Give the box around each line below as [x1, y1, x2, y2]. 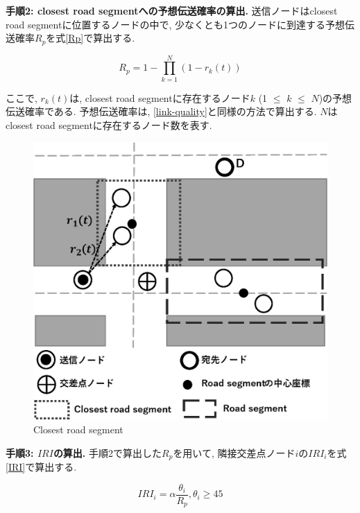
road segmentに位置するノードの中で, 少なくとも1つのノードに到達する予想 [6, 17, 345, 31]
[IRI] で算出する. [6, 460, 77, 473]
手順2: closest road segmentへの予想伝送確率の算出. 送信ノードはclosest [6, 3, 338, 17]
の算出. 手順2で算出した [53, 445, 162, 460]
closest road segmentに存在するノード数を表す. [6, 117, 212, 132]
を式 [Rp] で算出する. [46, 31, 135, 45]
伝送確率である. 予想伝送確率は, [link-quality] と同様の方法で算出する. [6, 104, 317, 119]
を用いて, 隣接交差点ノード [173, 445, 295, 460]
